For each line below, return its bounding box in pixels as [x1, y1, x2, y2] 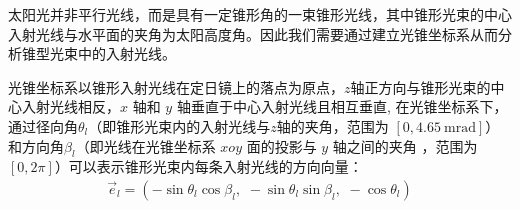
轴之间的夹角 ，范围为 [332, 135, 478, 156]
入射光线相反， [21, 96, 120, 117]
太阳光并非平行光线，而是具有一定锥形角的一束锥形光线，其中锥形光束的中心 [8, 4, 512, 24]
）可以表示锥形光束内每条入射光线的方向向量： [54, 156, 363, 177]
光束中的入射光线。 [49, 43, 176, 64]
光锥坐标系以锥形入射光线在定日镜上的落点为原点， [8, 76, 344, 97]
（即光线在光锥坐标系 [75, 135, 216, 156]
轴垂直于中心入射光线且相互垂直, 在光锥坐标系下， [176, 96, 508, 117]
